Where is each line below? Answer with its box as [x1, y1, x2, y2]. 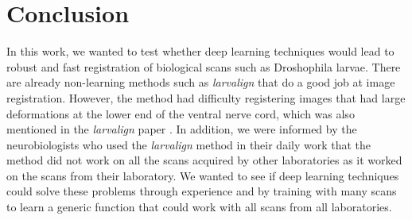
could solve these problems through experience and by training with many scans [6, 183, 397, 199]
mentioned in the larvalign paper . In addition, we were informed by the [6, 121, 357, 137]
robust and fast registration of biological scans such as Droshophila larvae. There [6, 58, 401, 75]
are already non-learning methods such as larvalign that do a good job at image [6, 74, 395, 91]
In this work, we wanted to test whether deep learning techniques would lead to [6, 43, 395, 60]
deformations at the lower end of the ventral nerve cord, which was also [6, 105, 355, 122]
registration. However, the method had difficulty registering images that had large [6, 89, 406, 106]
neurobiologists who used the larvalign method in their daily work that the [6, 136, 371, 152]
